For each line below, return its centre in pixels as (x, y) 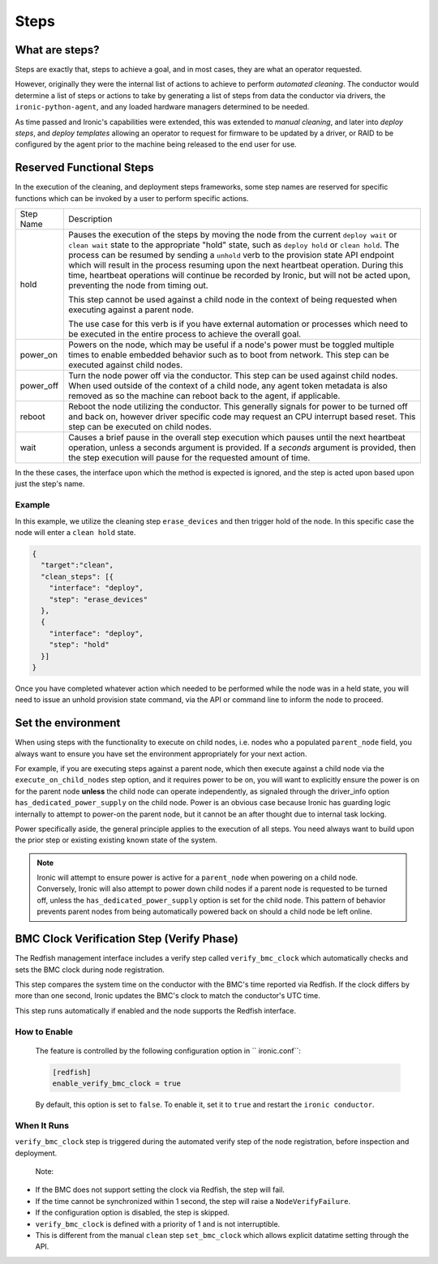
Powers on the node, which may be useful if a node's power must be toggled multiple (231, 345)
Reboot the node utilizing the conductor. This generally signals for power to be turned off (238, 407)
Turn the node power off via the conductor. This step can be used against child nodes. (233, 375)
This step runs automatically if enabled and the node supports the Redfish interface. (155, 1010)
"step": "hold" (79, 645)
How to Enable (44, 1031)
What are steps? (57, 50)
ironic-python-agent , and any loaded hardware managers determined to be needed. (162, 107)
